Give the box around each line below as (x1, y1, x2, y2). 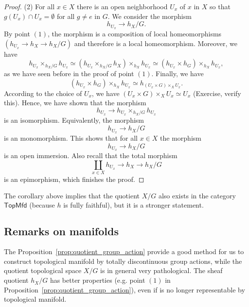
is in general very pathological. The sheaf (100, 265, 223, 275)
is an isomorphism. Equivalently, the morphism (4, 115, 144, 125)
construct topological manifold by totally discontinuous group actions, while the (4, 256, 242, 266)
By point (4, 29, 30, 39)
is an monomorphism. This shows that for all (4, 132, 138, 143)
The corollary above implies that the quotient (4, 190, 140, 200)
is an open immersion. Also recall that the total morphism (4, 150, 178, 161)
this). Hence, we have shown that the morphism (4, 97, 146, 108)
